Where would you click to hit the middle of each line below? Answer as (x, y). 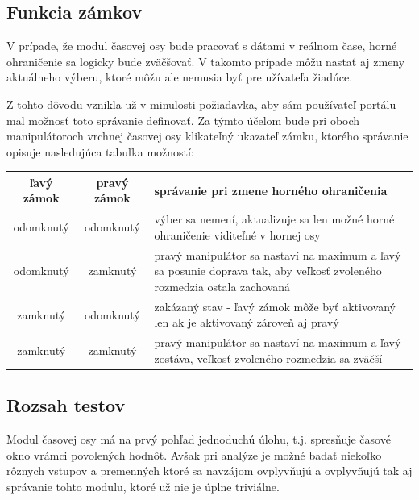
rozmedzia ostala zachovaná (222, 286)
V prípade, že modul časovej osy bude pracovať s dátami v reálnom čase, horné (202, 46)
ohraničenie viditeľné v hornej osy (237, 234)
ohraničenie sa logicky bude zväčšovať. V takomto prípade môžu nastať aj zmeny (206, 61)
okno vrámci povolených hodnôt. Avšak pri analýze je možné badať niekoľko (194, 454)
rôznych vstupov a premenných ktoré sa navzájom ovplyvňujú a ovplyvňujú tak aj (209, 471)
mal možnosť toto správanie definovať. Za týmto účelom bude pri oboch (183, 120)
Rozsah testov (66, 405)
